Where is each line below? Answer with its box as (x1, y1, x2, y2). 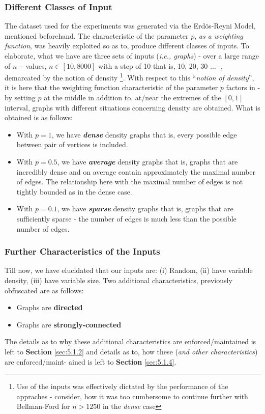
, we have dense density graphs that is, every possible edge (51, 129, 237, 140)
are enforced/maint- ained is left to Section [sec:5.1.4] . (5, 356, 176, 367)
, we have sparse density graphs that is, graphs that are (57, 203, 233, 214)
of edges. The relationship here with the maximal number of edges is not (16, 176, 243, 187)
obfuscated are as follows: (5, 285, 84, 295)
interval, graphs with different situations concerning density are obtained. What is (5, 102, 260, 113)
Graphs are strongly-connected (16, 319, 122, 329)
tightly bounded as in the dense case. (16, 186, 132, 197)
